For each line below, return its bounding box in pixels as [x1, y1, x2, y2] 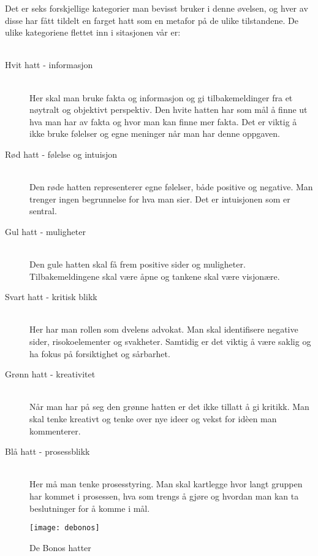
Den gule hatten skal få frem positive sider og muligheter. [29, 258, 246, 271]
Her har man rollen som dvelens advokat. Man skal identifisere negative [29, 323, 298, 336]
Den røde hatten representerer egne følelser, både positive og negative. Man [29, 180, 313, 193]
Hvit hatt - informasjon [5, 58, 93, 71]
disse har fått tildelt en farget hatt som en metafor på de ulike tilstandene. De [5, 14, 298, 26]
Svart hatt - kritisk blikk [5, 290, 97, 303]
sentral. [29, 204, 57, 217]
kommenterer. [29, 424, 81, 437]
